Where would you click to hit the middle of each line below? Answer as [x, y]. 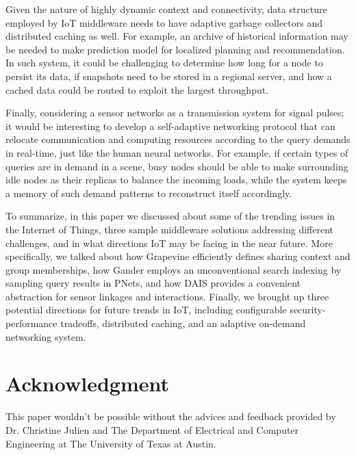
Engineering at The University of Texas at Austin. [111, 443]
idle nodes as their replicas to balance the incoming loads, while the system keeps [176, 180]
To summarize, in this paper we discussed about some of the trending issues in [170, 216]
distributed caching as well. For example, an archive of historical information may [177, 36]
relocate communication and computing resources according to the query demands [178, 139]
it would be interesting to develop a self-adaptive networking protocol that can [170, 126]
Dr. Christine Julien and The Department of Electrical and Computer [152, 429]
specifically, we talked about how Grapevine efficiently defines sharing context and [178, 256]
